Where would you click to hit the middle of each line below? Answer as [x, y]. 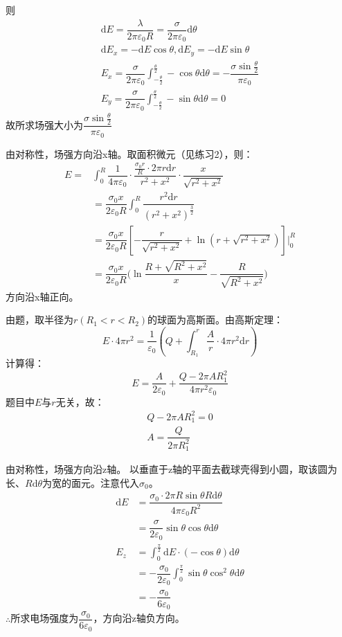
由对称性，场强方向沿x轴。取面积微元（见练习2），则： [129, 153]
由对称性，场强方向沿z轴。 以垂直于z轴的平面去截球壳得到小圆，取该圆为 [172, 469]
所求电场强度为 [45, 618]
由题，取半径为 [39, 320]
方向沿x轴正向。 [42, 296]
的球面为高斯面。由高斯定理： [216, 320]
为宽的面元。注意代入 [91, 482]
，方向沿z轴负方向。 [139, 618]
